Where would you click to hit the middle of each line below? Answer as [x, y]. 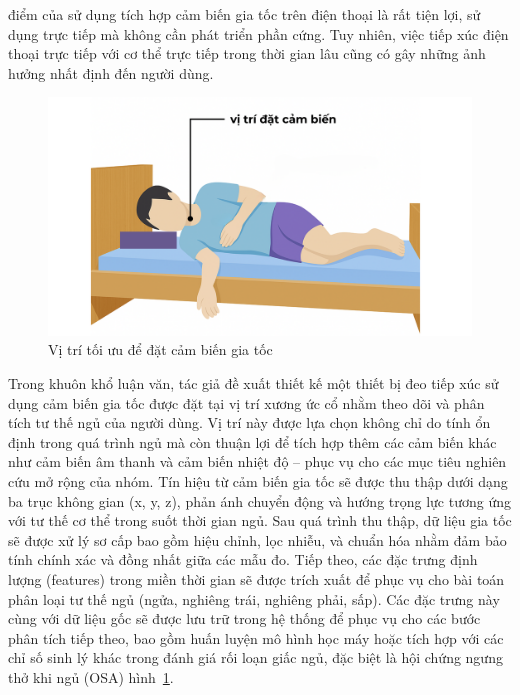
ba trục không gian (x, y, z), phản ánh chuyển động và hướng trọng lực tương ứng [259, 500]
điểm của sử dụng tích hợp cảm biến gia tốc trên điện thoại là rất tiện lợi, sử [244, 14]
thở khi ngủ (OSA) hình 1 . [91, 676]
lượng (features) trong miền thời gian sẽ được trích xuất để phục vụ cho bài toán [256, 579]
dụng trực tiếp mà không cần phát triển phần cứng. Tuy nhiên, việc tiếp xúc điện [258, 33]
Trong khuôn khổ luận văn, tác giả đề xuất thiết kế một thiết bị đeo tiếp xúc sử [253, 383]
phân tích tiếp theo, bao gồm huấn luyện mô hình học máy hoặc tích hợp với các [256, 637]
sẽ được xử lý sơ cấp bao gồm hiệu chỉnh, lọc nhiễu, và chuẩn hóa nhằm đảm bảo [257, 539]
